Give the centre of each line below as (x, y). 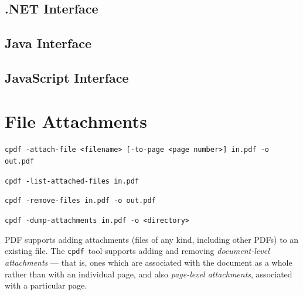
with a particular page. (46, 285)
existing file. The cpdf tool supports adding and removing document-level (137, 251)
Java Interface (48, 43)
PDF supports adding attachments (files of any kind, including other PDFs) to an (152, 239)
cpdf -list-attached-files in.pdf (72, 181)
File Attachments (76, 121)
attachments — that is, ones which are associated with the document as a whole (149, 262)
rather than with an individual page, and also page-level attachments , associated (149, 274)
